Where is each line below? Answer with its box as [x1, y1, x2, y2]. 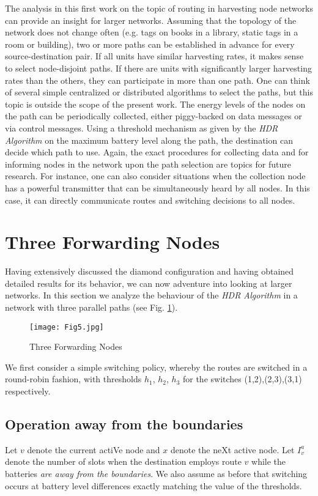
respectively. [5, 385, 51, 398]
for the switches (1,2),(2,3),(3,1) [182, 372, 302, 385]
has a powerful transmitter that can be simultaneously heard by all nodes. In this [5, 181, 310, 194]
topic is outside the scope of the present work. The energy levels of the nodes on [5, 97, 306, 110]
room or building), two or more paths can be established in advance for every [5, 37, 295, 50]
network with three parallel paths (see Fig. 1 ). [5, 301, 178, 313]
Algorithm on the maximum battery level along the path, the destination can [5, 133, 293, 146]
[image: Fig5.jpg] [29, 322, 104, 331]
